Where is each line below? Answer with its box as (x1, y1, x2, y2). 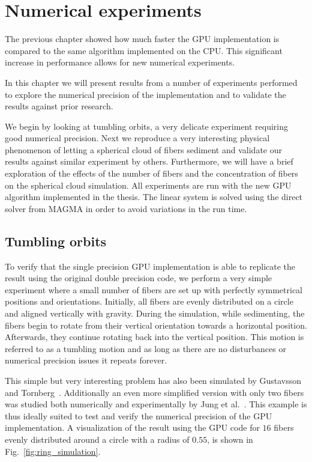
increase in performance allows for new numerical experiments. (5, 56, 235, 68)
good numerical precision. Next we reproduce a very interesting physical (5, 132, 270, 144)
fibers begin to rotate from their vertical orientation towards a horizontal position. (5, 318, 307, 331)
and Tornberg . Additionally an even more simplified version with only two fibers (5, 386, 304, 398)
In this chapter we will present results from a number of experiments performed (5, 76, 298, 88)
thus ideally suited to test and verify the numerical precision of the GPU (5, 409, 272, 422)
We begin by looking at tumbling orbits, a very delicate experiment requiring (5, 120, 289, 132)
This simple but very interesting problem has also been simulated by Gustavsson (5, 374, 302, 386)
